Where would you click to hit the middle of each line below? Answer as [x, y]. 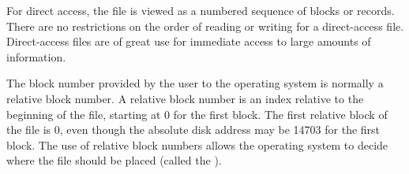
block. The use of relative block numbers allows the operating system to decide [197, 144]
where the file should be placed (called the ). [114, 160]
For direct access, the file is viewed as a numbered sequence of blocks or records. [201, 10]
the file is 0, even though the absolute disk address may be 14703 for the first [193, 130]
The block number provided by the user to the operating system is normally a [195, 83]
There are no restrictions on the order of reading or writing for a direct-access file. [205, 26]
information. [36, 56]
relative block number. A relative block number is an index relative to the [185, 98]
